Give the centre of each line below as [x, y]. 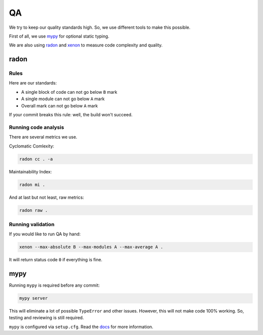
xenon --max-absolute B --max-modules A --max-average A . [91, 247]
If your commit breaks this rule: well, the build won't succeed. [71, 115]
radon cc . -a [36, 159]
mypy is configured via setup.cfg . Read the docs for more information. [81, 327]
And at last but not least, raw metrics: [47, 197]
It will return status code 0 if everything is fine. [56, 260]
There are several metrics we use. [43, 137]
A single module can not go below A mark [63, 99]
